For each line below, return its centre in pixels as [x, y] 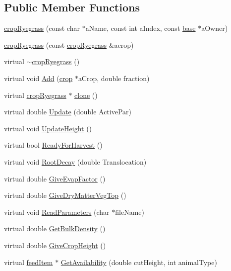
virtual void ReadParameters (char [57, 212]
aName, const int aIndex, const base [141, 28]
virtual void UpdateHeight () [48, 128]
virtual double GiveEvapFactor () [55, 178]
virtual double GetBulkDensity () [55, 228]
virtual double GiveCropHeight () [55, 245]
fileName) [130, 212]
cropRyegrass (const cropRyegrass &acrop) [69, 45]
